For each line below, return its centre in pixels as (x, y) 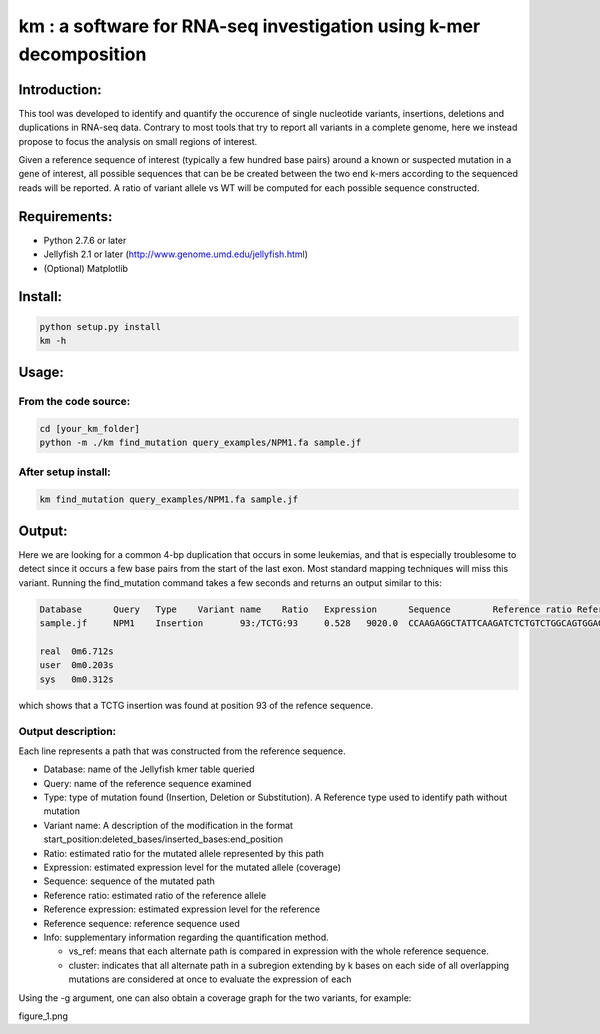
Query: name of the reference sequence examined (147, 783)
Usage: (41, 372)
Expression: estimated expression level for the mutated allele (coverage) (192, 867)
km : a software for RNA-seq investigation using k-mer (249, 26)
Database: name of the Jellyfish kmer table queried (149, 769)
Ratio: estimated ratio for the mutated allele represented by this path (184, 853)
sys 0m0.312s (76, 679)
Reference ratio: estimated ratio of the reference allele (155, 895)
